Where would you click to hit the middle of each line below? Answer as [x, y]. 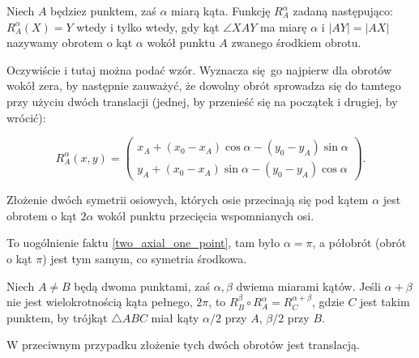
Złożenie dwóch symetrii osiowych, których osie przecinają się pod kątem [188, 200]
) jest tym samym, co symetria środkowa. [145, 259]
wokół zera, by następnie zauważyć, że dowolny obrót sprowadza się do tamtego [204, 85]
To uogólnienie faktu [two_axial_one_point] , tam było [143, 243]
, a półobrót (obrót [359, 243]
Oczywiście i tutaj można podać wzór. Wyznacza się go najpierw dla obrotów [199, 69]
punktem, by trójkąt [57, 317]
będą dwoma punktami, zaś [142, 286]
